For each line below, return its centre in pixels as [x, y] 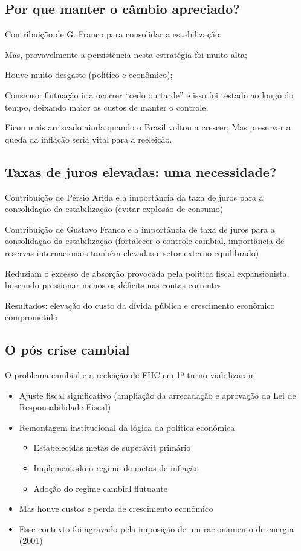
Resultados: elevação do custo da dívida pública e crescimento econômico [140, 305]
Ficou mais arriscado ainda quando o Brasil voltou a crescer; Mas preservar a [148, 127]
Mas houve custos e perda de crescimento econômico [116, 508]
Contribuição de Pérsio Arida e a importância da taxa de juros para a [134, 197]
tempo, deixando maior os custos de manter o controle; [107, 107]
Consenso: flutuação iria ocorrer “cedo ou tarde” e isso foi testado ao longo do [149, 95]
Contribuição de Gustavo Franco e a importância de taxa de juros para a [140, 229]
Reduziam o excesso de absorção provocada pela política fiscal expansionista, [147, 273]
